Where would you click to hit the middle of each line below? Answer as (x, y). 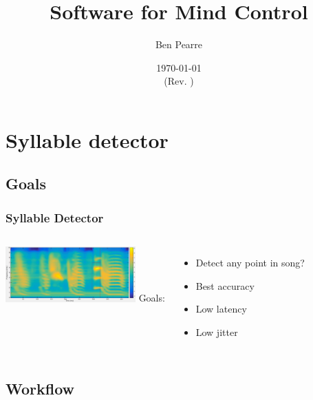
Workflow (40, 388)
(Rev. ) (179, 81)
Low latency (221, 309)
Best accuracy (225, 285)
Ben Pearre (179, 44)
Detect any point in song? (250, 263)
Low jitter (217, 331)
